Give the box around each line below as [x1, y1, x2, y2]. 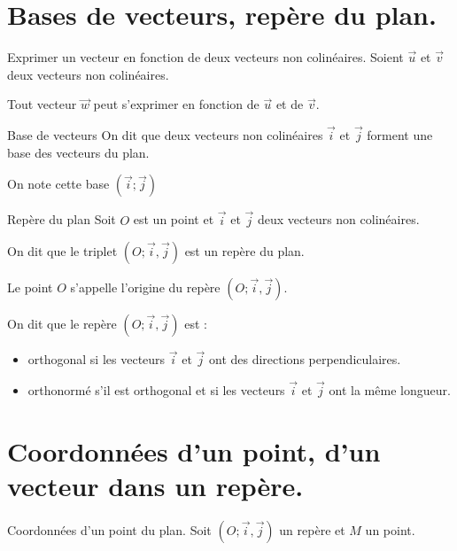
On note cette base [7, 175, 110, 193]
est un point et [133, 210, 214, 229]
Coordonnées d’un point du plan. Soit [7, 521, 212, 539]
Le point [7, 278, 53, 297]
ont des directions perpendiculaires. [208, 350, 401, 369]
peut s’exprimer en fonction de [93, 95, 259, 113]
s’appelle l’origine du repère [70, 278, 221, 297]
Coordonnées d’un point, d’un [7, 432, 381, 469]
